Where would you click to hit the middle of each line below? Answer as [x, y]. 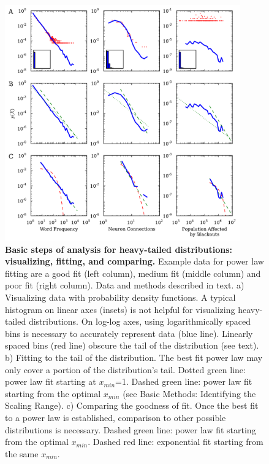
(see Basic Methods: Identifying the [189, 393]
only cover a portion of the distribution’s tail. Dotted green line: [125, 369]
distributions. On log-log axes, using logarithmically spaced [140, 321]
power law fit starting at [51, 381]
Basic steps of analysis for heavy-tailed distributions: [119, 249]
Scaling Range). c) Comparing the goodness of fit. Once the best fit [132, 405]
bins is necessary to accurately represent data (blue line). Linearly [129, 333]
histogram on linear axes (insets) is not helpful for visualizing [120, 309]
